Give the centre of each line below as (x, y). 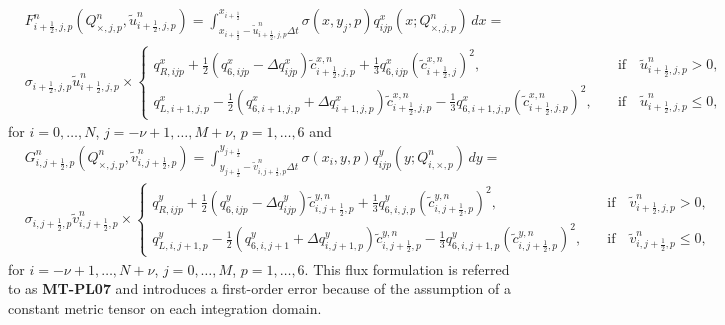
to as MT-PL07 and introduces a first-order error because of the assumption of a (260, 288)
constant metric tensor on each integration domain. (165, 307)
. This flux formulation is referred (407, 268)
